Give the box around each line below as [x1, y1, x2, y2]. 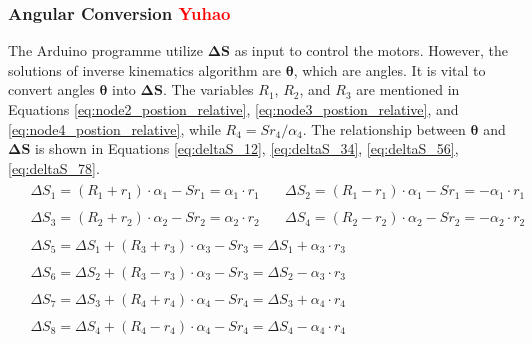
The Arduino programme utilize [8, 40, 203, 61]
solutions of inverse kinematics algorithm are [8, 59, 282, 80]
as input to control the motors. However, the [234, 40, 508, 61]
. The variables [162, 79, 254, 100]
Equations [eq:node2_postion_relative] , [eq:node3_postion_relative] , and [8, 99, 459, 119]
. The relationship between [302, 118, 466, 139]
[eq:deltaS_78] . [8, 157, 100, 178]
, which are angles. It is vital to [293, 59, 486, 80]
